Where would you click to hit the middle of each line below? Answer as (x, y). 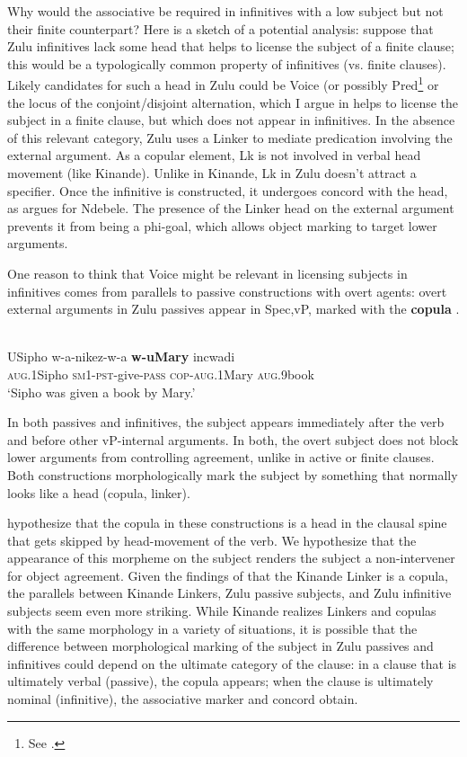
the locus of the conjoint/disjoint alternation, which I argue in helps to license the (233, 102)
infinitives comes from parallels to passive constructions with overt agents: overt (227, 291)
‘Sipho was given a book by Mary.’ (101, 392)
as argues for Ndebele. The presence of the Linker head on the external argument (231, 208)
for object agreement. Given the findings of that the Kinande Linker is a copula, (228, 575)
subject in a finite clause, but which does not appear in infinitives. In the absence (231, 120)
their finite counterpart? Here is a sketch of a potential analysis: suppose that (220, 28)
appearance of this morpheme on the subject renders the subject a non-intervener (231, 558)
